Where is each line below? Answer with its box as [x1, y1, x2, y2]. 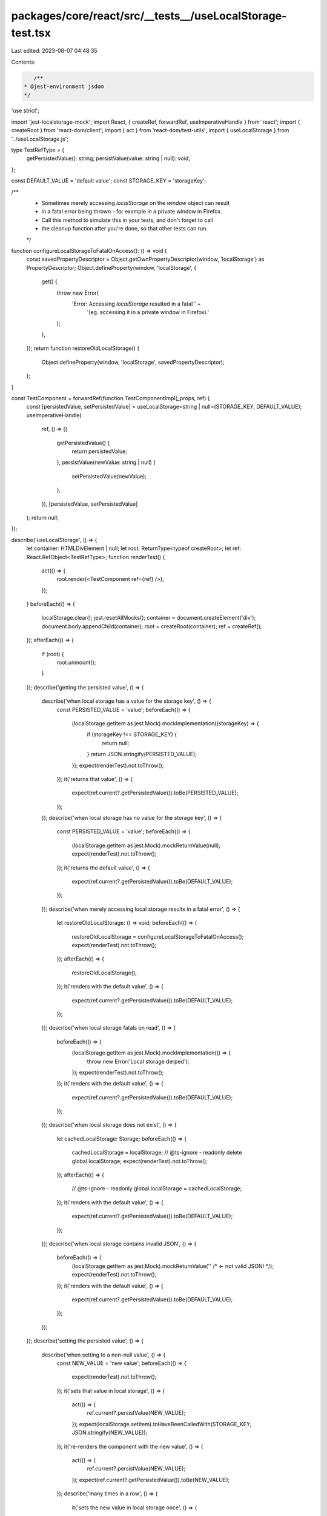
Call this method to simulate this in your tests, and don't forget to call [41, 216, 213, 224]
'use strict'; [11, 107, 39, 115]
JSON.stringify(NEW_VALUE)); [71, 1429, 148, 1437]
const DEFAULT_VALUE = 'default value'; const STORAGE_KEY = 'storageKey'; [11, 177, 206, 184]
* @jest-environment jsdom [24, 83, 104, 90]
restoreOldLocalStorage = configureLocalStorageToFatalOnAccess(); [71, 933, 244, 940]
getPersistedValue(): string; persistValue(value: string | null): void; [26, 155, 191, 162]
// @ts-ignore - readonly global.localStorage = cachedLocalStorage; [71, 1185, 242, 1192]
